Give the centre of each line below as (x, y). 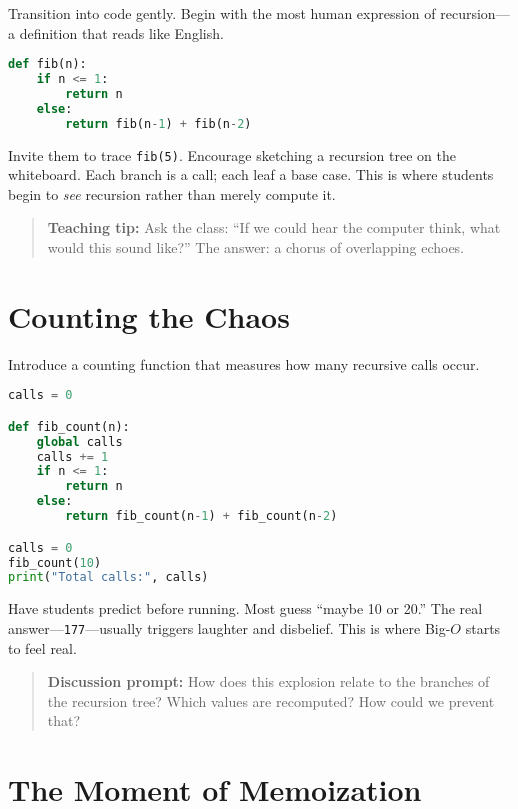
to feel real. (42, 647)
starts (483, 627)
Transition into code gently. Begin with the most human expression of (222, 13)
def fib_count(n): (69, 426)
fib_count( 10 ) (55, 562)
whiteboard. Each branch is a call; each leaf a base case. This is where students (251, 174)
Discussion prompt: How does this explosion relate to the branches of (268, 681)
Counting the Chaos (149, 315)
